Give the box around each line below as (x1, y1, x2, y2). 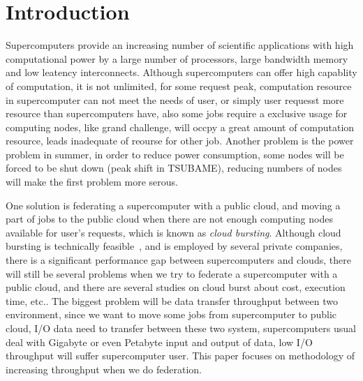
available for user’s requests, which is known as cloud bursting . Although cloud (6, 225, 341, 239)
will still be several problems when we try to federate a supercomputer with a (6, 266, 338, 281)
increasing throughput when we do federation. (6, 361, 202, 376)
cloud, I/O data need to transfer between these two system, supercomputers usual (6, 321, 356, 335)
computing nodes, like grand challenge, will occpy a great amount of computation (6, 119, 355, 134)
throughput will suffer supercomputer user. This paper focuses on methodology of (6, 348, 355, 363)
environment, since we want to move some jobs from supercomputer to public (6, 307, 337, 322)
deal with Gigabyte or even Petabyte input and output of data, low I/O (6, 334, 313, 349)
